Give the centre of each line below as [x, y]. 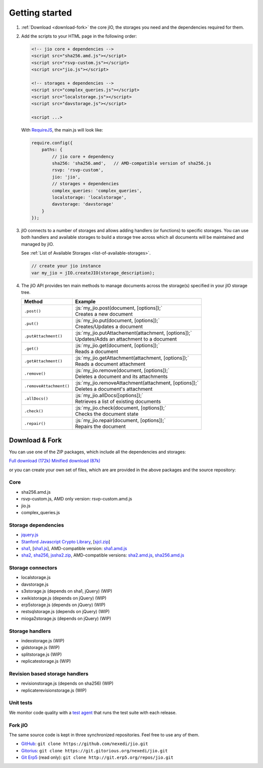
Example [85, 302]
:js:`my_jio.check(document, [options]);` [121, 408]
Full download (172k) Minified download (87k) [55, 461]
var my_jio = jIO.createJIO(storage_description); [93, 273]
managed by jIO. [38, 244]
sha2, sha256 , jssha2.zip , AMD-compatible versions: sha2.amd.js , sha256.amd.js [103, 555]
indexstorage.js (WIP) [43, 640]
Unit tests [21, 703]
